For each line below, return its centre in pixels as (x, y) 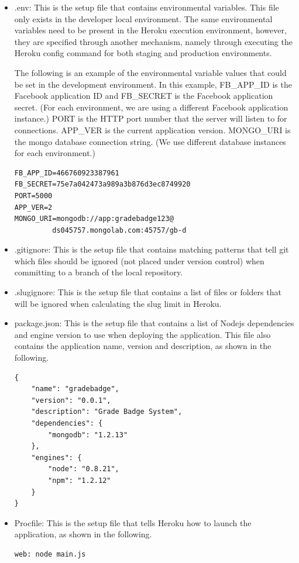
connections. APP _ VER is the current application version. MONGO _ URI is (152, 129)
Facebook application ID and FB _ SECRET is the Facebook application (144, 96)
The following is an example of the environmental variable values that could (150, 72)
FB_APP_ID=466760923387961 (67, 173)
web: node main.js (50, 554)
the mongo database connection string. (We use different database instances (150, 141)
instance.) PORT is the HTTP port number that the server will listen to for (151, 118)
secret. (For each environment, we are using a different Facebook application (151, 107)
